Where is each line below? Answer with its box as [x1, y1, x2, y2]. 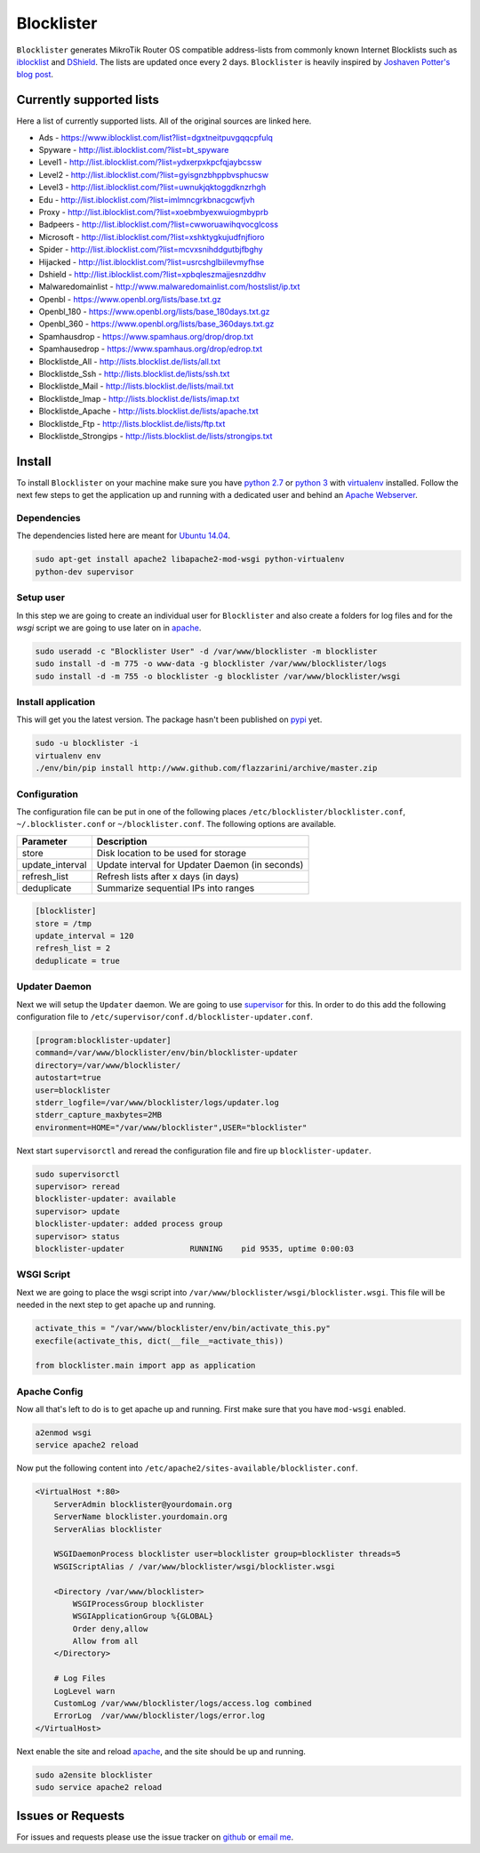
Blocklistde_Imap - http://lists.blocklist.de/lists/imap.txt [38, 393, 240, 404]
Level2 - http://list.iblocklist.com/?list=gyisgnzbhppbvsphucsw [38, 169, 269, 180]
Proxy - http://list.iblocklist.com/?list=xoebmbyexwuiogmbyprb [38, 206, 268, 217]
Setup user [16, 591, 66, 604]
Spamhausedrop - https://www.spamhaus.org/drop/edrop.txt [38, 343, 263, 355]
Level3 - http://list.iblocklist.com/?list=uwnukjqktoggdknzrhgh [38, 182, 267, 193]
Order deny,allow [72, 1624, 148, 1633]
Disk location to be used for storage [96, 846, 246, 859]
